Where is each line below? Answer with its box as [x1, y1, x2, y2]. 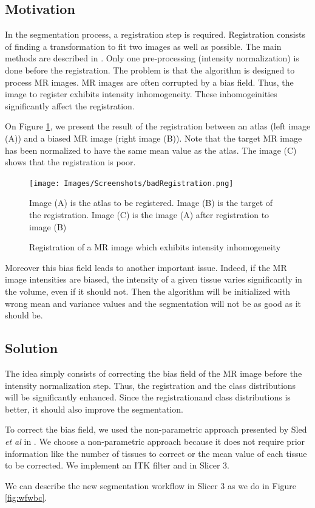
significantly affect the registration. [5, 99, 135, 112]
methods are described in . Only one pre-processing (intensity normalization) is [5, 52, 299, 64]
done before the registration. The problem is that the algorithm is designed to [5, 63, 295, 76]
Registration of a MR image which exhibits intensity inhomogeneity [29, 241, 281, 253]
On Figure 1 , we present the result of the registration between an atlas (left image [5, 120, 311, 132]
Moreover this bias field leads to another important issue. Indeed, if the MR [5, 261, 287, 273]
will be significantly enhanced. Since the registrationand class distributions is [5, 391, 291, 403]
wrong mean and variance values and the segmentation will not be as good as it [5, 297, 302, 309]
